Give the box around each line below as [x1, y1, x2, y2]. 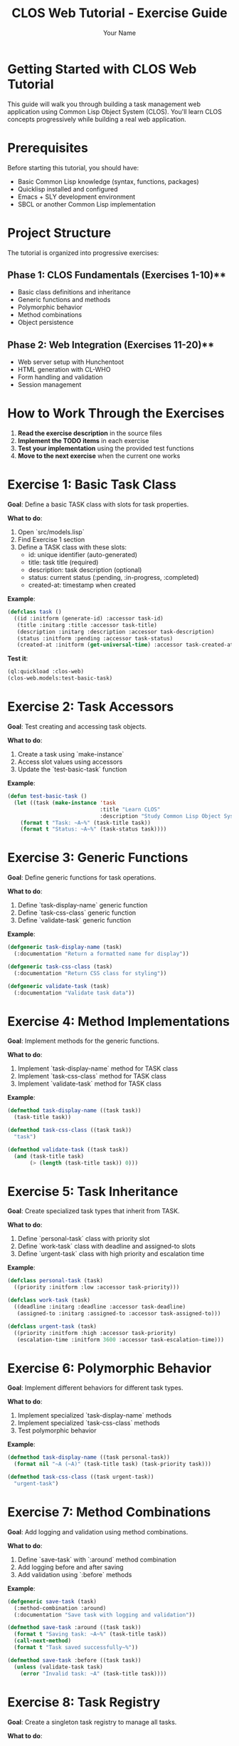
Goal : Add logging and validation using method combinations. [7, 1527, 188, 1536]
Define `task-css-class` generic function [17, 908, 137, 917]
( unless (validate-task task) [14, 1663, 103, 1670]
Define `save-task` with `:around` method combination [17, 1555, 176, 1564]
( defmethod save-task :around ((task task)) [7, 1624, 142, 1631]
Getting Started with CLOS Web [7, 61, 197, 77]
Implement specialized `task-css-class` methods [17, 1419, 160, 1428]
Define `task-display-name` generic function [17, 901, 148, 910]
